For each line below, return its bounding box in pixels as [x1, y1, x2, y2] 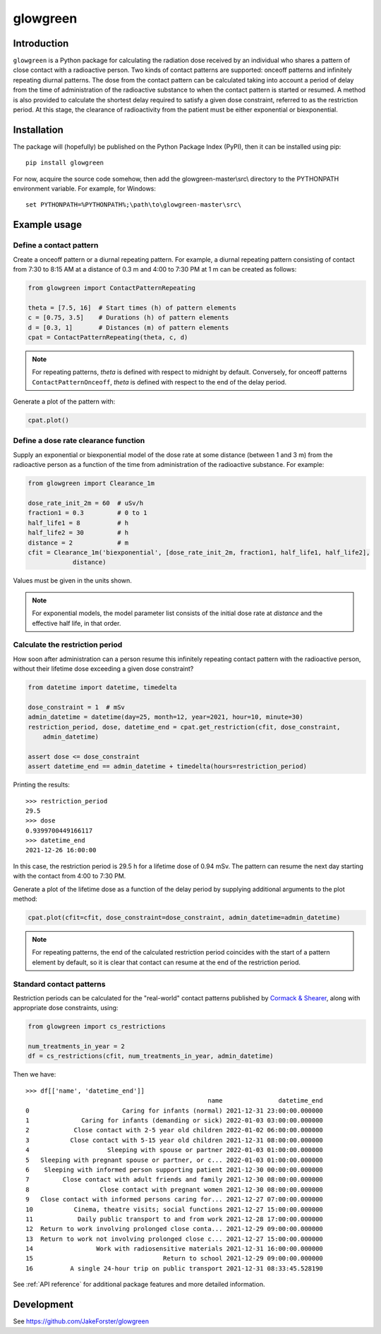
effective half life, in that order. [32, 619, 121, 627]
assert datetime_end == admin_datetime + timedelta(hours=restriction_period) [28, 763, 307, 770]
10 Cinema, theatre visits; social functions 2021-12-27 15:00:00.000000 [25, 1205, 324, 1213]
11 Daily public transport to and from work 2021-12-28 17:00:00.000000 [25, 1215, 324, 1223]
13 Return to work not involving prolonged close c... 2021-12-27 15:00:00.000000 [25, 1235, 324, 1243]
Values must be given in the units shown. [13, 576, 132, 585]
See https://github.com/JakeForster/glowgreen [13, 1317, 150, 1326]
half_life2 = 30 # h [28, 529, 129, 537]
